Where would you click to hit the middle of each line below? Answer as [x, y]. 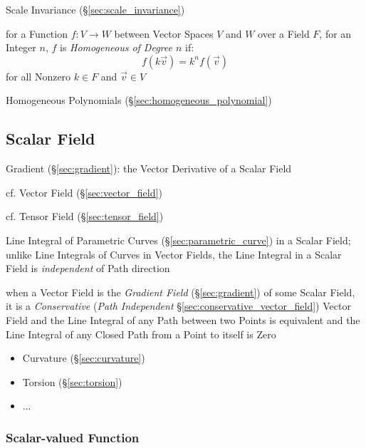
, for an [335, 33]
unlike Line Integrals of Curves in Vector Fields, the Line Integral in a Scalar [174, 254]
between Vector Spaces [164, 33]
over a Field [284, 33]
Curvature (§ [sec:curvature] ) [84, 358]
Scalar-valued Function [73, 437]
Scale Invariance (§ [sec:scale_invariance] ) [95, 9]
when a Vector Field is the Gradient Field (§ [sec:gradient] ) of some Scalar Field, [181, 292]
